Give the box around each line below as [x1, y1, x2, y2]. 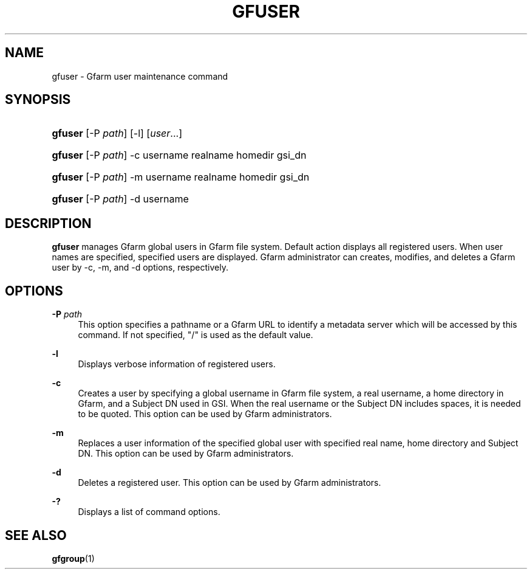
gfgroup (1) [52, 553, 95, 564]
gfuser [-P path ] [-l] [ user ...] [52, 127, 183, 140]
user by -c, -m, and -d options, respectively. [52, 262, 228, 273]
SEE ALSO [5, 527, 67, 543]
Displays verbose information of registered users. [78, 359, 276, 370]
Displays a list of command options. [78, 507, 220, 517]
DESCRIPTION [5, 215, 92, 231]
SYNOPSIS [5, 92, 71, 108]
